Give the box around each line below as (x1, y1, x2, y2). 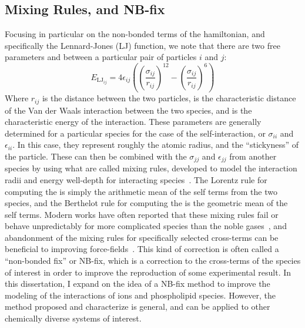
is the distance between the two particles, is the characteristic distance (42, 92, 296, 104)
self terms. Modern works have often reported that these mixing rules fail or (5, 208, 279, 220)
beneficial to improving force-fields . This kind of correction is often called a (5, 243, 279, 255)
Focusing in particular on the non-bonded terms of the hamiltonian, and (5, 28, 265, 40)
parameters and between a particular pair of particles (5, 51, 197, 63)
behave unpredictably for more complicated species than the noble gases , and (5, 220, 287, 232)
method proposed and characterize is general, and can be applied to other (5, 300, 270, 313)
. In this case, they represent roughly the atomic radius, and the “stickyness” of (12, 138, 299, 151)
